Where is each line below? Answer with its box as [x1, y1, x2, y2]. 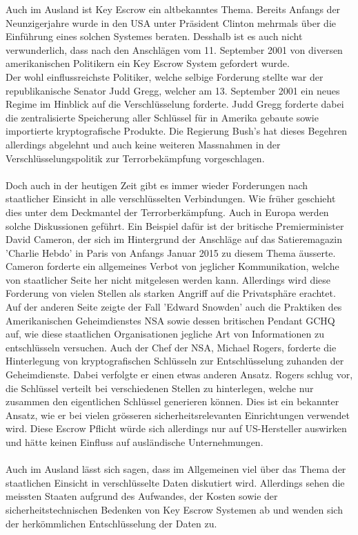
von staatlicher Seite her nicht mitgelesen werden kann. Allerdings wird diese [6, 272, 331, 286]
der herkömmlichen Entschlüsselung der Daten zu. [6, 516, 217, 530]
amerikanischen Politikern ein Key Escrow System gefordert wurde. [6, 56, 290, 70]
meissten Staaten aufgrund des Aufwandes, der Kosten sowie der [6, 489, 278, 503]
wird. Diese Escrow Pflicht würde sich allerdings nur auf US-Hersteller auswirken [6, 421, 347, 436]
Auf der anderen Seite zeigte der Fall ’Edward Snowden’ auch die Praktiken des [6, 300, 342, 314]
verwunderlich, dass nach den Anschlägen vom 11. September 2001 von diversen [6, 42, 343, 57]
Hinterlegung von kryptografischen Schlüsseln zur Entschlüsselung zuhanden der [6, 353, 344, 368]
